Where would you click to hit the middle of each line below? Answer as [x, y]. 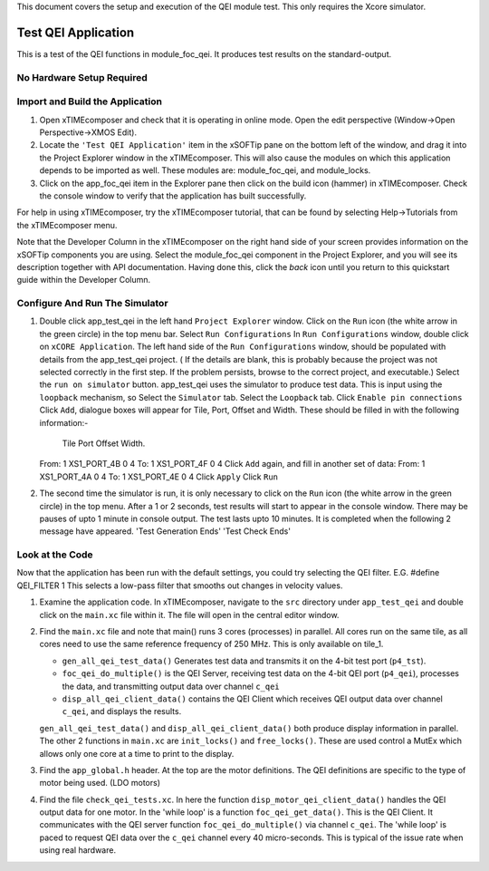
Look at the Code [55, 555]
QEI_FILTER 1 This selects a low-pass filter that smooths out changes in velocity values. [180, 586]
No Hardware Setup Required [82, 77]
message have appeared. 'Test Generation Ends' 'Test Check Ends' [165, 531]
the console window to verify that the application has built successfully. [173, 196]
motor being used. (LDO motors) [100, 783]
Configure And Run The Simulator [92, 304]
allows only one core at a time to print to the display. [137, 753]
